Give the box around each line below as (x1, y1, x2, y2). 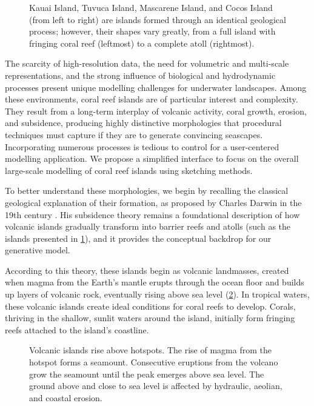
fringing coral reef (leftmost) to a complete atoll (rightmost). (29, 36, 255, 49)
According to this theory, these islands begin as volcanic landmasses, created (5, 264, 289, 276)
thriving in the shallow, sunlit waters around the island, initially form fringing (5, 311, 295, 324)
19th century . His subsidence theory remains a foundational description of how (5, 208, 300, 221)
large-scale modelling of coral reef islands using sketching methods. (5, 164, 253, 176)
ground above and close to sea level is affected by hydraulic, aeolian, (29, 379, 282, 392)
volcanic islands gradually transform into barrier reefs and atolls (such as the (5, 220, 291, 233)
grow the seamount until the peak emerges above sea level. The (29, 367, 264, 380)
